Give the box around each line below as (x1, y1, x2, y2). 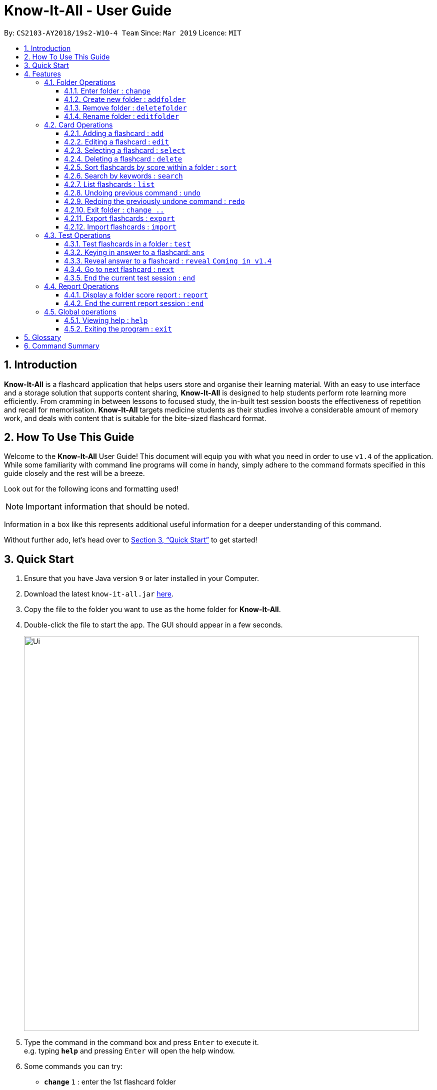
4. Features (24, 69, 61, 78)
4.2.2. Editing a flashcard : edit (64, 137, 169, 146)
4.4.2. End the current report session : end (64, 298, 204, 307)
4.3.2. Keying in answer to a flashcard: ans (64, 247, 205, 256)
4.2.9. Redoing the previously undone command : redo (64, 196, 245, 205)
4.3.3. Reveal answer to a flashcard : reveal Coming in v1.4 (64, 256, 272, 265)
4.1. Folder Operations (44, 77, 116, 86)
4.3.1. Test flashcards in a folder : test (64, 239, 191, 248)
